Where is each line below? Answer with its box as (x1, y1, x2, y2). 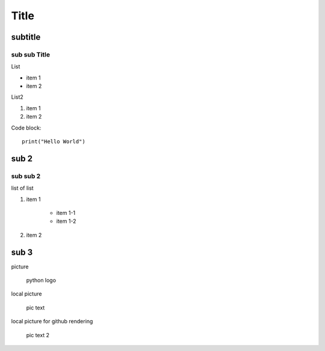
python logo (26, 277, 57, 284)
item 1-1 (56, 209, 76, 216)
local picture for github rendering (11, 318, 93, 325)
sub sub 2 (11, 172, 41, 180)
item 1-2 (56, 217, 76, 225)
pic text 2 (26, 331, 50, 338)
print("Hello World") (22, 138, 85, 145)
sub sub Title (11, 50, 51, 58)
